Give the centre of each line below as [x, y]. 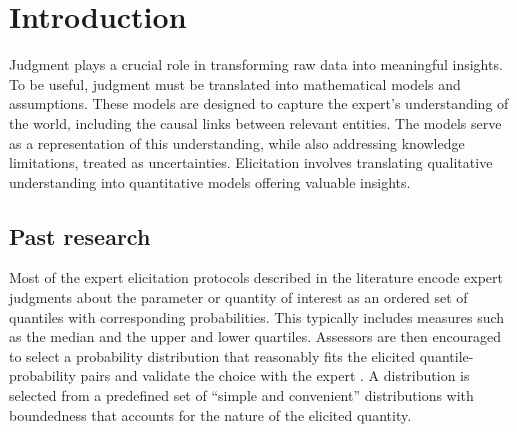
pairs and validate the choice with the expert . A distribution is [275, 375]
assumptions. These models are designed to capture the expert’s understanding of [259, 103]
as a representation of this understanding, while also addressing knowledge [237, 142]
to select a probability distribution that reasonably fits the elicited [212, 355]
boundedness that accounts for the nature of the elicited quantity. [210, 414]
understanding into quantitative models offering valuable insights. [210, 181]
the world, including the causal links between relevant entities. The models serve [255, 122]
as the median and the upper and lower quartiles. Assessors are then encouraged [255, 336]
